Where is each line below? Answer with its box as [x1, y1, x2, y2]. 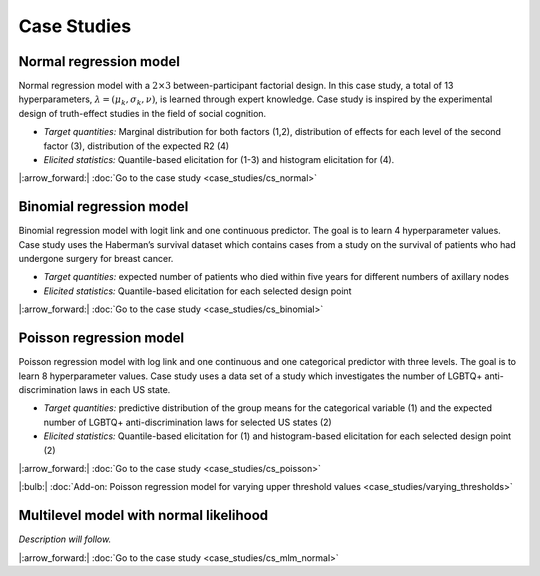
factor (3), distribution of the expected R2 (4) [43, 140, 230, 152]
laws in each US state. [78, 383, 171, 395]
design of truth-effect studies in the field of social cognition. [18, 107, 267, 119]
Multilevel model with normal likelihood [18, 507, 269, 524]
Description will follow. [18, 533, 112, 545]
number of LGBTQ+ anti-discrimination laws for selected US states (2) [43, 416, 332, 428]
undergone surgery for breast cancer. [18, 253, 174, 265]
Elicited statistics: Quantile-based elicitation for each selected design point [43, 285, 352, 297]
